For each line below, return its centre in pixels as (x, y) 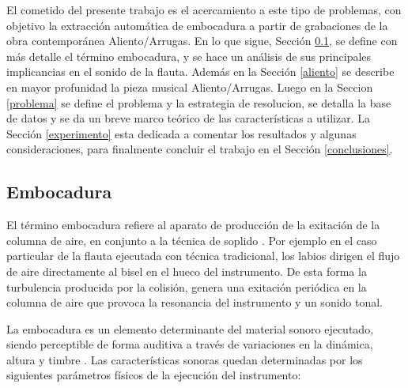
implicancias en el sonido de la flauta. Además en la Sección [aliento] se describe (200, 72)
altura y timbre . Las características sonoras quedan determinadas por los (185, 359)
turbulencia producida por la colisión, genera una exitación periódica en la (187, 286)
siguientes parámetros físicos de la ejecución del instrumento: (154, 375)
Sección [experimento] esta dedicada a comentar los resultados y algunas (181, 133)
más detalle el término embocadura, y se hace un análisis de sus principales (189, 56)
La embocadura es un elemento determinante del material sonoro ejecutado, (190, 328)
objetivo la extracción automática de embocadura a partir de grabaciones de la (197, 25)
